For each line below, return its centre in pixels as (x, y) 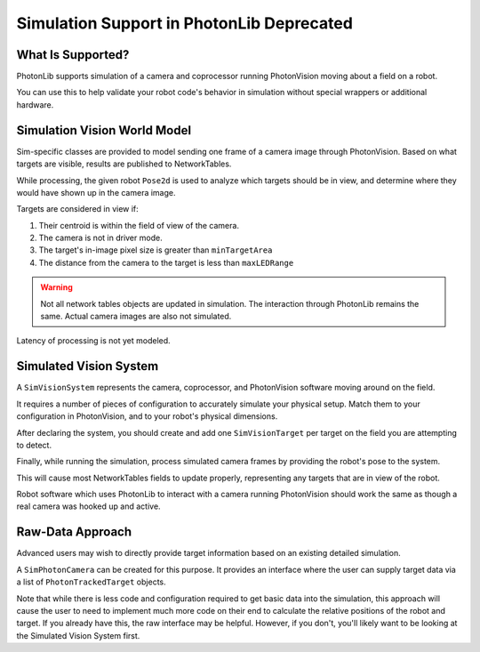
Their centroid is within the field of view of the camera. (139, 225)
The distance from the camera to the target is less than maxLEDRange (166, 262)
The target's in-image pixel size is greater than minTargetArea (156, 250)
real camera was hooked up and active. (88, 506)
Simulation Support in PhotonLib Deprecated (184, 23)
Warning (56, 287)
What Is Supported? (73, 55)
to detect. (34, 445)
